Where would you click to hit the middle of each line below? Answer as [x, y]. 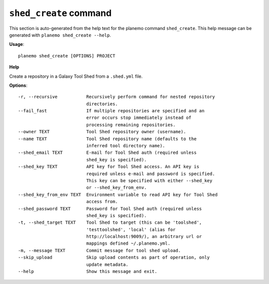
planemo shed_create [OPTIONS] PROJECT [67, 56]
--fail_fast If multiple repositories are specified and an [111, 111]
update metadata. [108, 264]
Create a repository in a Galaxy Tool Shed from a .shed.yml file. [76, 76]
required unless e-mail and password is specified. [151, 174]
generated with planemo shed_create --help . [60, 35]
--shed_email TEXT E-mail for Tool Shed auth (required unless [107, 153]
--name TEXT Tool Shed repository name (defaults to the [107, 139]
